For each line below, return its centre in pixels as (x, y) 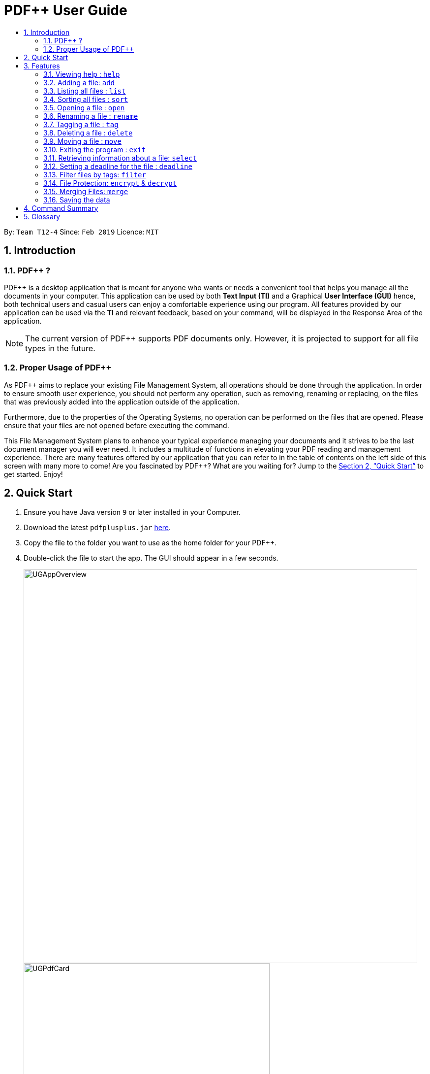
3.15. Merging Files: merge (86, 191)
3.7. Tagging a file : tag (81, 124)
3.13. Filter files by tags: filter (95, 174)
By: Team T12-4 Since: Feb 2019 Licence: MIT (81, 232)
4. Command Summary (61, 208)
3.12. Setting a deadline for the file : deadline (118, 166)
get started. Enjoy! (33, 474)
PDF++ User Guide (66, 10)
